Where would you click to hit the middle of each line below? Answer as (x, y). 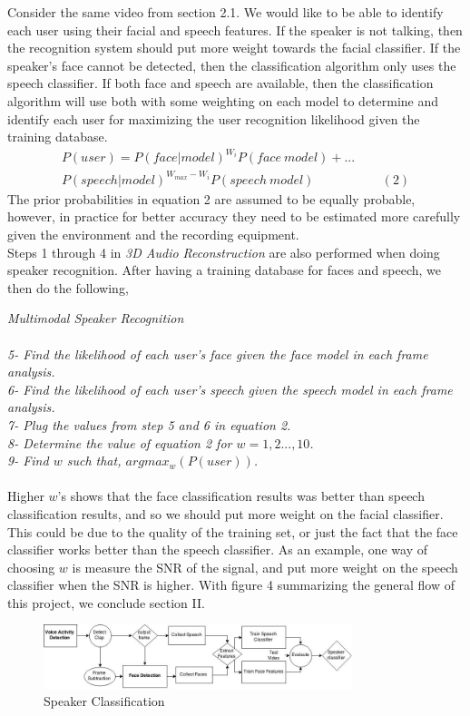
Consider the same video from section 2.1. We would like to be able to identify (225, 12)
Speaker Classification (104, 701)
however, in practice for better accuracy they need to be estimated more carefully (234, 216)
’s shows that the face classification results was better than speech (241, 496)
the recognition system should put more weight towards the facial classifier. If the (234, 48)
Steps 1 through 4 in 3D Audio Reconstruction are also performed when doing (224, 252)
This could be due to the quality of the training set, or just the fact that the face (233, 531)
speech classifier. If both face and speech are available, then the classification (220, 83)
